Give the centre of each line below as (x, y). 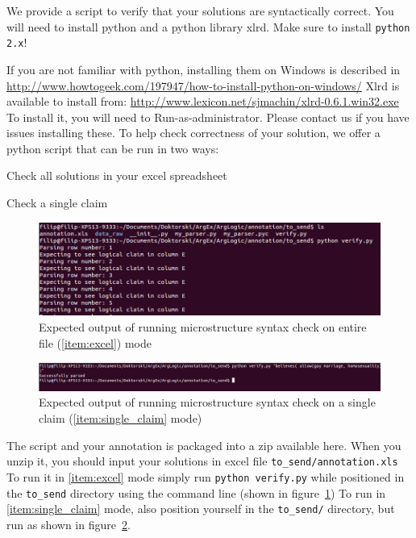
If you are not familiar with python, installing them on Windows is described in (204, 69)
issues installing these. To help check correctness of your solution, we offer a (193, 133)
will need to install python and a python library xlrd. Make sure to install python (208, 26)
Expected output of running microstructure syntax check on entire (203, 327)
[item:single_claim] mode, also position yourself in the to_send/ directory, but (201, 509)
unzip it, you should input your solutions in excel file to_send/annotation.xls (202, 461)
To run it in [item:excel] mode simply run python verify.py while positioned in (206, 476)
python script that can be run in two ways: (113, 148)
